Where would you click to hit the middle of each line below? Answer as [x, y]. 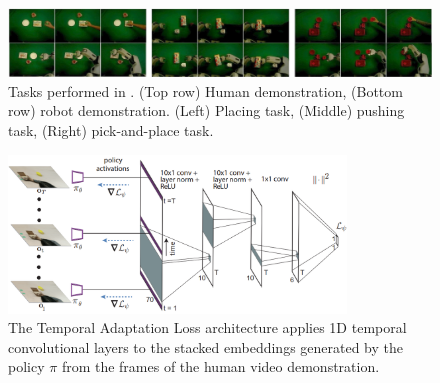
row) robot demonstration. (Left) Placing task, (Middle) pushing [206, 110]
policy [26, 366]
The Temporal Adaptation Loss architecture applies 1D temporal [207, 327]
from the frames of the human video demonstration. [220, 366]
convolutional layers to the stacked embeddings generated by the [206, 346]
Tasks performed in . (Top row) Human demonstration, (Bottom [205, 90]
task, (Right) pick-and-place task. [111, 129]
